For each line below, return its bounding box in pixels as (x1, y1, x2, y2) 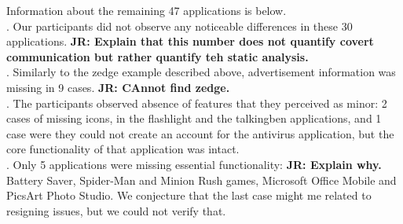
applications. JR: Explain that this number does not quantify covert (6, 33, 374, 50)
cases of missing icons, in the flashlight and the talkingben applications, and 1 (6, 110, 382, 127)
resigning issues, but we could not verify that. (6, 202, 226, 218)
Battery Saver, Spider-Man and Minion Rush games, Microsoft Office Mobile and (6, 171, 397, 188)
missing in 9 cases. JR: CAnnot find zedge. (6, 79, 230, 95)
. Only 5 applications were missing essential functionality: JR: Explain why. (6, 156, 382, 172)
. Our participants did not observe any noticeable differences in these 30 (6, 17, 353, 34)
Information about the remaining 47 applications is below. (6, 2, 287, 18)
